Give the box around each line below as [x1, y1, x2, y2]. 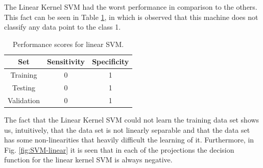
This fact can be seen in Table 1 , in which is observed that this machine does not [4, 11, 258, 22]
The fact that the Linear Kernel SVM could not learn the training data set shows [4, 114, 259, 125]
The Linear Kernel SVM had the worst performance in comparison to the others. [4, 2, 257, 12]
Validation [8, 94, 40, 105]
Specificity [92, 56, 129, 67]
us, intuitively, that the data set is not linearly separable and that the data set [4, 124, 250, 135]
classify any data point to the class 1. [4, 21, 121, 32]
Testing [12, 82, 35, 93]
